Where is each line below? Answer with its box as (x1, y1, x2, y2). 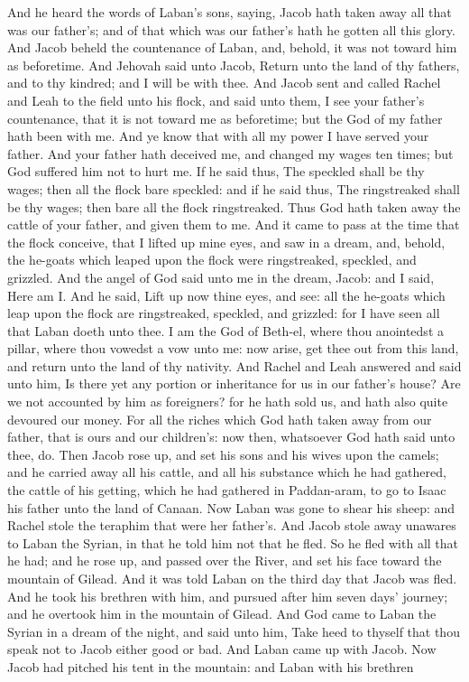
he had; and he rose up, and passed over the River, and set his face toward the (7, 551, 442, 570)
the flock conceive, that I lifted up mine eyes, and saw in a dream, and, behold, (7, 232, 446, 251)
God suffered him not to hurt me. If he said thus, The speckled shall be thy (7, 162, 425, 181)
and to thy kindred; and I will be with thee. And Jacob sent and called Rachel (7, 73, 441, 92)
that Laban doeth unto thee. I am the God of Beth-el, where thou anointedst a (7, 321, 444, 340)
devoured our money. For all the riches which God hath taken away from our (7, 409, 432, 428)
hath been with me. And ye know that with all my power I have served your (7, 126, 429, 145)
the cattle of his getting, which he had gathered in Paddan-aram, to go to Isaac (7, 481, 446, 500)
